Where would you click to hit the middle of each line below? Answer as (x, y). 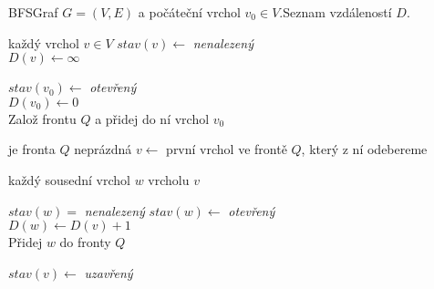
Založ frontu (42, 118)
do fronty (85, 242)
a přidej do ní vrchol (152, 118)
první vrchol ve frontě (227, 149)
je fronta (32, 149)
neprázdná (103, 149)
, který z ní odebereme (364, 149)
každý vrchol (44, 42)
